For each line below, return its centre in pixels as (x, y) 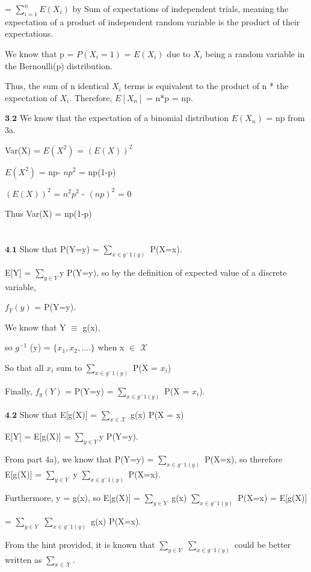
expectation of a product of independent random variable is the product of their (152, 21)
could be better (263, 544)
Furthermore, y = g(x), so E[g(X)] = (72, 497)
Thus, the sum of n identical (57, 86)
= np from (285, 118)
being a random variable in (255, 53)
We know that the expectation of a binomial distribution (124, 118)
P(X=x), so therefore (244, 459)
